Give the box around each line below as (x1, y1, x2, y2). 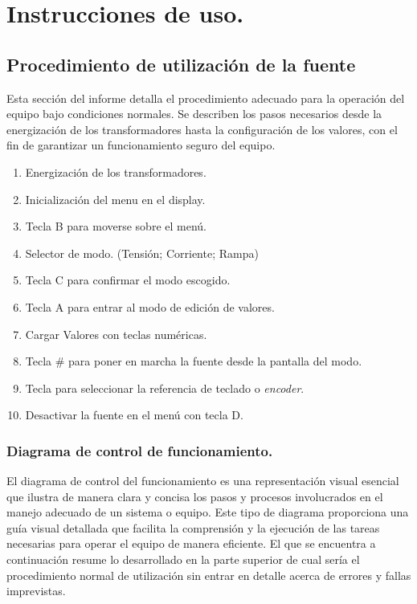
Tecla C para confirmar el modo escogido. (25, 271, 231, 288)
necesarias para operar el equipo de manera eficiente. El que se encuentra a (6, 535, 376, 552)
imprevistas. (6, 582, 66, 599)
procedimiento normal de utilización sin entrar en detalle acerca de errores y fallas (6, 566, 411, 583)
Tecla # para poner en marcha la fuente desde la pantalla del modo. (25, 353, 362, 369)
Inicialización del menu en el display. (25, 190, 206, 207)
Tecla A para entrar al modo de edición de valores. (25, 298, 275, 315)
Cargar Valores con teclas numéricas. (25, 325, 207, 342)
